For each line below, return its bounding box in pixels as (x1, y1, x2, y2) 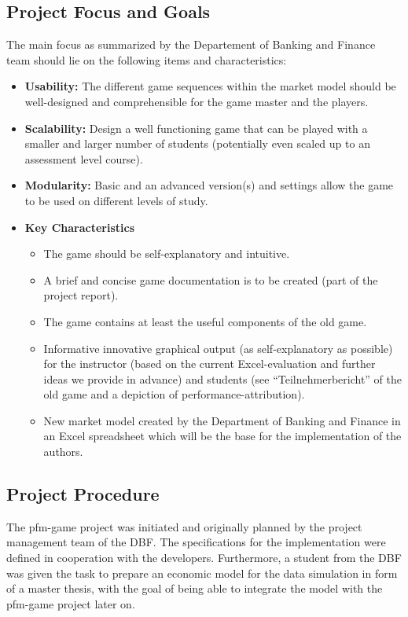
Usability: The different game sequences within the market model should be (24, 78, 396, 94)
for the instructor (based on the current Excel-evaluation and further (43, 355, 376, 372)
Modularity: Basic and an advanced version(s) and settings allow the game (24, 177, 394, 193)
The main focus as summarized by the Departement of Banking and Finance (6, 36, 376, 53)
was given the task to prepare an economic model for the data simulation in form (6, 564, 398, 581)
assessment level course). (24, 150, 143, 167)
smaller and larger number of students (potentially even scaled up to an (24, 135, 370, 152)
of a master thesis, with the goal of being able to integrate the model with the (6, 580, 383, 597)
